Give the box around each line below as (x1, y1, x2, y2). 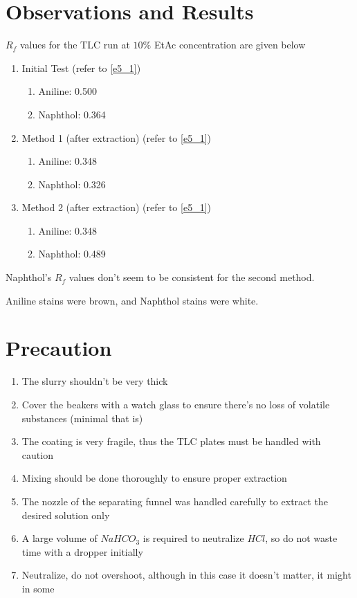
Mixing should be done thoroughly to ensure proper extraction (21, 471, 287, 485)
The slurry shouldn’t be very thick (21, 374, 168, 388)
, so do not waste (265, 531, 338, 545)
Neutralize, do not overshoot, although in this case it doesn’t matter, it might (21, 568, 351, 582)
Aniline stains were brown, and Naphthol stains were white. (6, 293, 259, 307)
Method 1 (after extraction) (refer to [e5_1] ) (21, 130, 211, 145)
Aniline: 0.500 (38, 84, 97, 98)
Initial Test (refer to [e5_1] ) (21, 60, 141, 75)
